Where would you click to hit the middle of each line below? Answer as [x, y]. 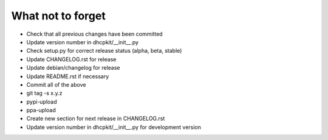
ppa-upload [41, 110]
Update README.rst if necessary [68, 76]
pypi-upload [42, 102]
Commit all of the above [56, 84]
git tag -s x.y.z [44, 93]
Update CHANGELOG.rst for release [71, 59]
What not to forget [58, 16]
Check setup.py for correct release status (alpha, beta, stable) [104, 51]
